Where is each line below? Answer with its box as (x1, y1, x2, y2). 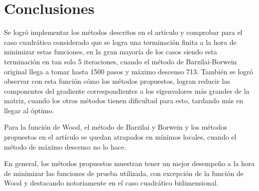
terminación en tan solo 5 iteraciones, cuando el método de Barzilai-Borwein (4, 56, 237, 66)
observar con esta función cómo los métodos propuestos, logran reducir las (4, 76, 230, 86)
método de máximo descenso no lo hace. (4, 141, 127, 152)
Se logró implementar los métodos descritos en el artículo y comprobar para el (4, 27, 243, 37)
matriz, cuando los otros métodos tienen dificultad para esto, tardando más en (4, 95, 244, 106)
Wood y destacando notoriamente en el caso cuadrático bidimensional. (4, 178, 219, 188)
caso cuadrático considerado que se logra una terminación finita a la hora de (4, 36, 237, 47)
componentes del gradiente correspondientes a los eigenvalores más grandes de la (4, 85, 250, 96)
